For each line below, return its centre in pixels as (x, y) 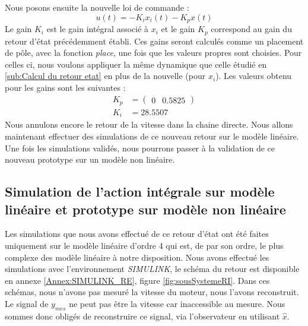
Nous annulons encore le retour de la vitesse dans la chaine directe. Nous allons (149, 124)
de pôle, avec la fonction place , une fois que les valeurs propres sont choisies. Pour (153, 53)
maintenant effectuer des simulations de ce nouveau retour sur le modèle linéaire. (152, 136)
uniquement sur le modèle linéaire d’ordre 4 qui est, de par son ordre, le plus (144, 245)
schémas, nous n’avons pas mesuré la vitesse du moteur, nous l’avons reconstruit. (152, 292)
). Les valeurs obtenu (254, 76)
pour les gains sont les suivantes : (65, 87)
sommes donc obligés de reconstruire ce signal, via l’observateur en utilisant (142, 316)
